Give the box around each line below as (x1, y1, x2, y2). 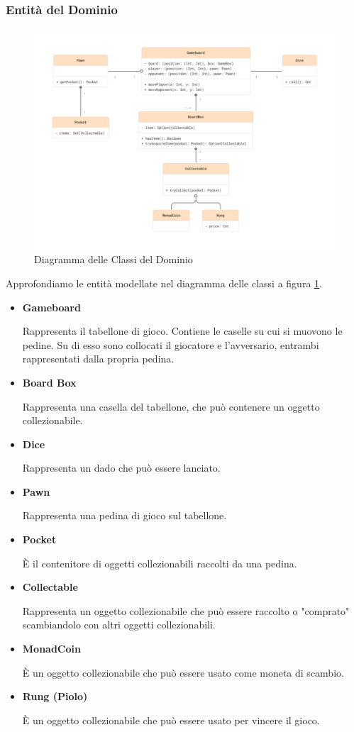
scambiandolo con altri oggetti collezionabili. (22, 617, 216, 632)
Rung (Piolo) (22, 689, 88, 704)
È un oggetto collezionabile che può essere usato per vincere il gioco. (22, 712, 320, 727)
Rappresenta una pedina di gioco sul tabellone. (22, 508, 227, 523)
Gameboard (22, 299, 81, 314)
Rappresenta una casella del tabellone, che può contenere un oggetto (22, 399, 320, 414)
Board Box (22, 375, 77, 389)
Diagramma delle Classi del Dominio (34, 252, 193, 267)
